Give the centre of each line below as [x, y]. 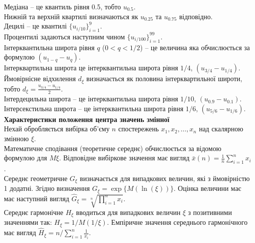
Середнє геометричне [36, 178]
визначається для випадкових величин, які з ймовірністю [165, 178]
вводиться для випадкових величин [128, 212]
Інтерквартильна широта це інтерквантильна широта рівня [91, 68]
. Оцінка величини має [207, 188]
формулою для [26, 158]
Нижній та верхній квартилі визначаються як [71, 16]
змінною [16, 138]
